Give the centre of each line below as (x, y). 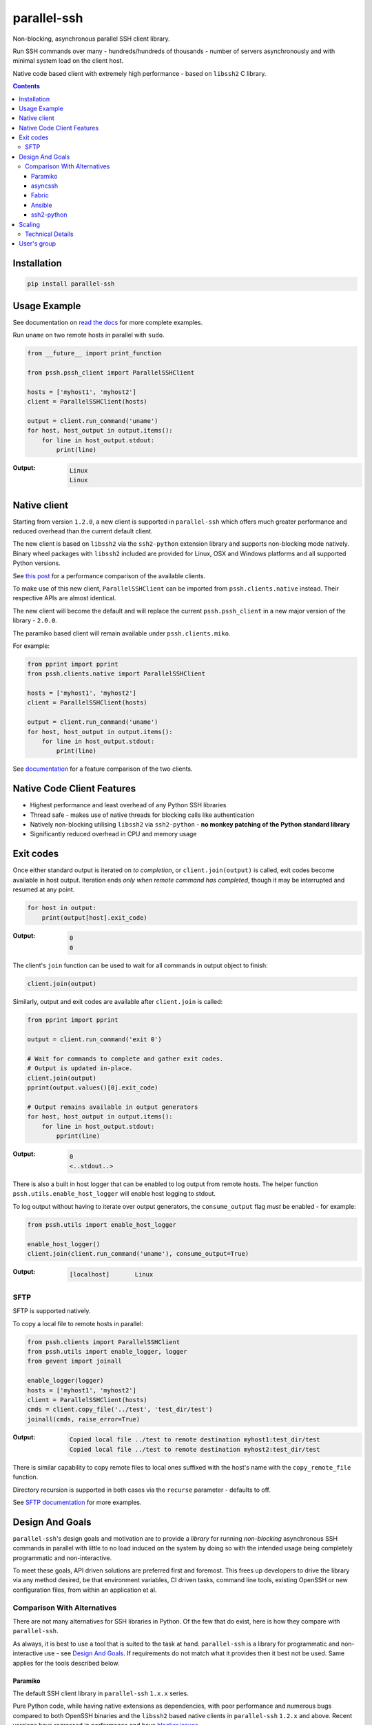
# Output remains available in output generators (113, 1107)
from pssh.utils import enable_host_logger (102, 1224)
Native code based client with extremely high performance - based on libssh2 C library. (139, 73)
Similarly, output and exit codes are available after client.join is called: (118, 1002)
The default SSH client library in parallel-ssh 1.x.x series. (101, 1693)
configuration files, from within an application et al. (85, 1590)
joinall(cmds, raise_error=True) (84, 1419)
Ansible (42, 205)
